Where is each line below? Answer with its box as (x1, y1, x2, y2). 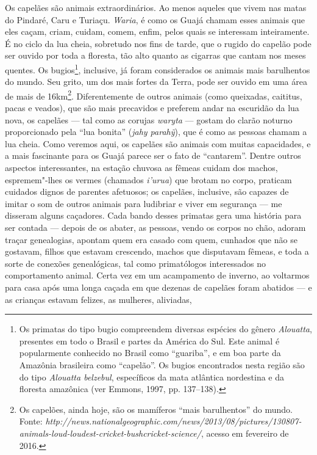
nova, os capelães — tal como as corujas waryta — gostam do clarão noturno (5, 113, 293, 126)
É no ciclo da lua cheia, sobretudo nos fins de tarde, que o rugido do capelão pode (5, 37, 312, 49)
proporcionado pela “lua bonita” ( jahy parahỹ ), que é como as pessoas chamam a (5, 125, 307, 138)
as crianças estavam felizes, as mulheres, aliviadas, (5, 293, 192, 305)
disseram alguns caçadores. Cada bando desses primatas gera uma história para (5, 209, 302, 222)
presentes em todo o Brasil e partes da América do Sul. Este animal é (19, 334, 280, 347)
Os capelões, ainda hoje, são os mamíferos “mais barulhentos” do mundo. (19, 402, 293, 415)
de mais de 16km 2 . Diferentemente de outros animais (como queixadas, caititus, (5, 87, 302, 102)
